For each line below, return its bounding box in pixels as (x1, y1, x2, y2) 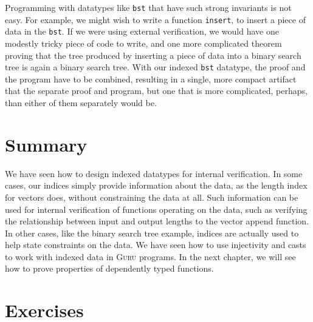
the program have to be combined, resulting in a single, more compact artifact (5, 72, 297, 85)
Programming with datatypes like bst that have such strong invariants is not (5, 1, 292, 13)
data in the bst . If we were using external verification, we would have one (5, 25, 279, 38)
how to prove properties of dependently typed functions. (5, 262, 214, 275)
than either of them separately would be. (5, 96, 157, 109)
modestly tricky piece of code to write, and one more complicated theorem (5, 36, 282, 49)
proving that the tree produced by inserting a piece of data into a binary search (5, 49, 301, 61)
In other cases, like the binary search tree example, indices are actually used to (5, 226, 299, 239)
